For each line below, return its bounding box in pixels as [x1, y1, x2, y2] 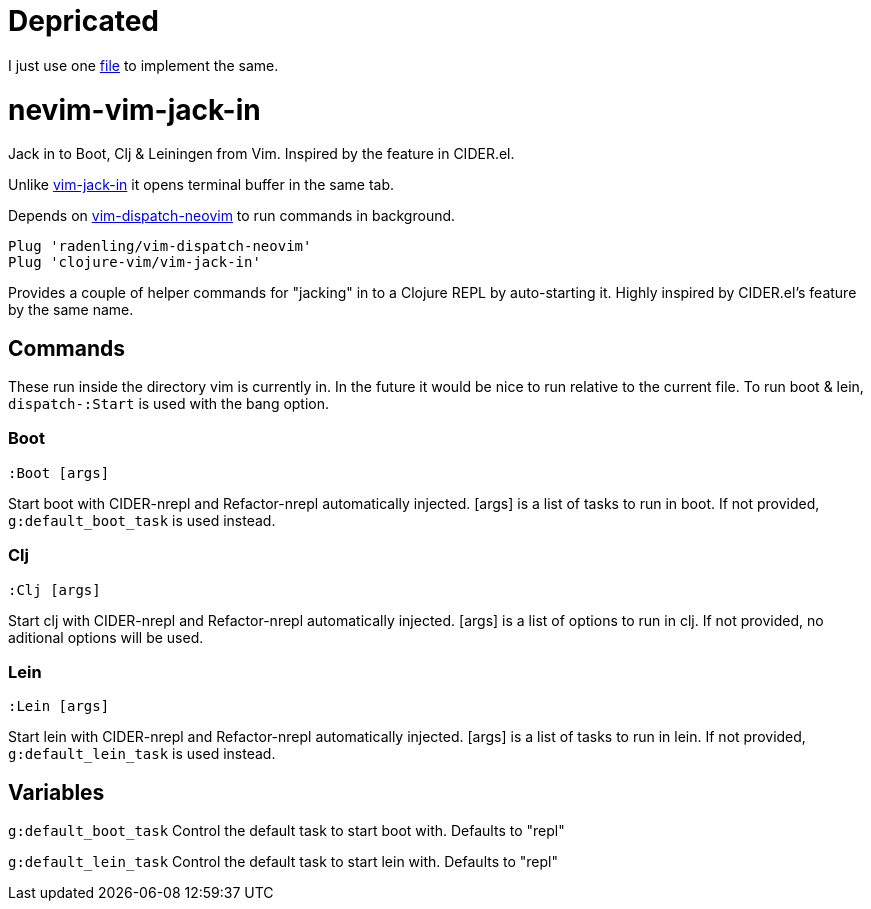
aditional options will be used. [8, 628, 204, 646]
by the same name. [8, 301, 134, 319]
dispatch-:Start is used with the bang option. [8, 395, 330, 413]
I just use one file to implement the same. [8, 56, 279, 74]
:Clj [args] [8, 581, 101, 598]
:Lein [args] [8, 698, 110, 715]
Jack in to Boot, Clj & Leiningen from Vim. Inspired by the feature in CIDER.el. [8, 145, 515, 163]
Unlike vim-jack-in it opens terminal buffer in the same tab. [8, 176, 395, 194]
